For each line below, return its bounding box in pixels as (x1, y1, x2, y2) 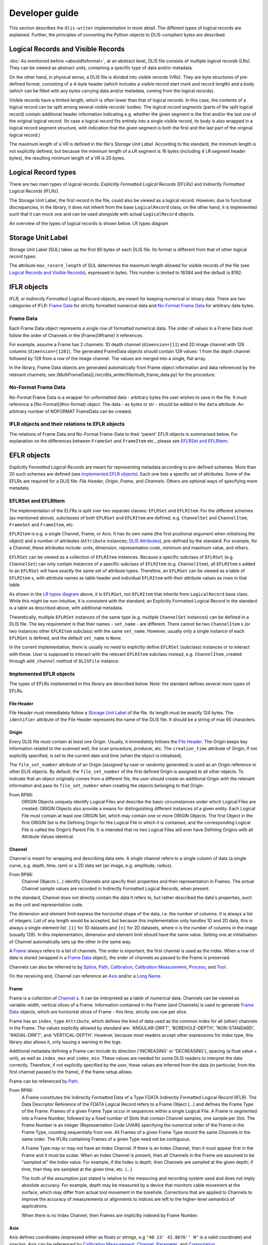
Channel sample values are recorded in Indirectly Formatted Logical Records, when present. (21, 885, 210, 891)
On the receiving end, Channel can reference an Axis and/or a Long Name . (9, 973, 162, 979)
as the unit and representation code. (9, 901, 84, 907)
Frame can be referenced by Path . (9, 1078, 79, 1084)
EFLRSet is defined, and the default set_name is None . (9, 635, 123, 641)
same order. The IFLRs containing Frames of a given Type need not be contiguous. (21, 1136, 191, 1142)
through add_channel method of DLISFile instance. (9, 658, 120, 664)
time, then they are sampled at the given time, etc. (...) (21, 1166, 133, 1172)
